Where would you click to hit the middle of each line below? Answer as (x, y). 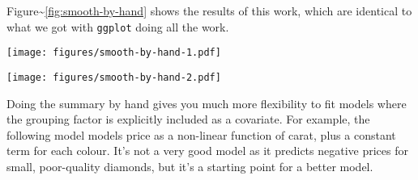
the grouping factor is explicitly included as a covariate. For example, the (188, 119)
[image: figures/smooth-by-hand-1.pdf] (114, 53)
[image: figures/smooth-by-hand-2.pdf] (114, 77)
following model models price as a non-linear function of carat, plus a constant (201, 134)
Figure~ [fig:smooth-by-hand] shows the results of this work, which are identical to (209, 10)
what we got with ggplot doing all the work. (118, 26)
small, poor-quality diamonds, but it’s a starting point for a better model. (190, 166)
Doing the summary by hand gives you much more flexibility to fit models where (207, 103)
